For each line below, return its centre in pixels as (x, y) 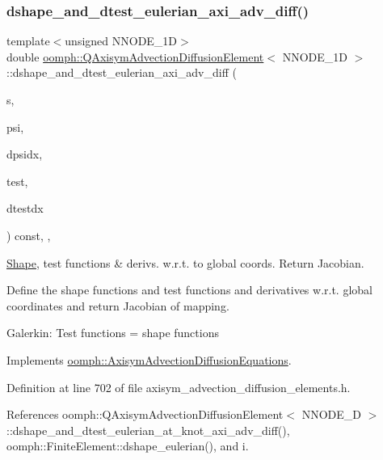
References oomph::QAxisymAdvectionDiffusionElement (145, 414)
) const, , (29, 235)
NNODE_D (331, 414)
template (28, 41)
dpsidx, (25, 154)
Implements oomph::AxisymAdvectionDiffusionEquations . (149, 359)
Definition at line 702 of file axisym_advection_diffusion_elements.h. (179, 387)
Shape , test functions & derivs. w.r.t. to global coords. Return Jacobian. (185, 262)
